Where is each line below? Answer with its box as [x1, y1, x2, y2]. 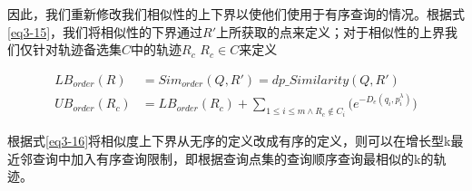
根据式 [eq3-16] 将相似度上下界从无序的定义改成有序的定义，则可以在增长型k [7, 131, 451, 150]
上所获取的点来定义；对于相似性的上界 [216, 22, 446, 41]
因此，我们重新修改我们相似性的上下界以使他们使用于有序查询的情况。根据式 [7, 5, 465, 23]
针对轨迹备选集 [32, 40, 122, 59]
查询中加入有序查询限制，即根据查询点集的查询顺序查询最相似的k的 [32, 148, 434, 167]
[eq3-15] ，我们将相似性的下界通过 [7, 22, 203, 41]
